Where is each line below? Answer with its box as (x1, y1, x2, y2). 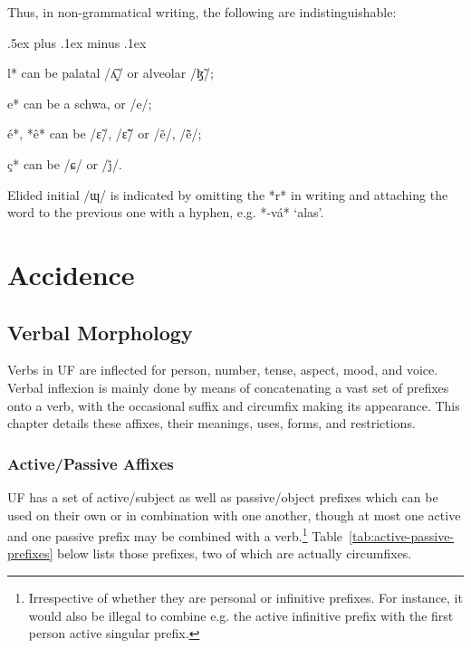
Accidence (7, 255, 135, 292)
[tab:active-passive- (349, 526, 455, 545)
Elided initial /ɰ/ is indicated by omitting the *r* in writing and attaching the (7, 185, 448, 204)
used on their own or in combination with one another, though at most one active (7, 505, 461, 524)
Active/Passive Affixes (7, 452, 174, 474)
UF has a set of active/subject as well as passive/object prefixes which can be (7, 487, 438, 506)
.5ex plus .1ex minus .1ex (7, 33, 147, 52)
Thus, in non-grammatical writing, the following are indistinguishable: (7, 3, 397, 21)
